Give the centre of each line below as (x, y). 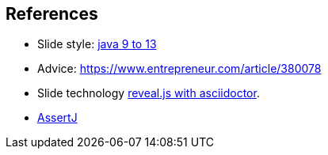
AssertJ (57, 118)
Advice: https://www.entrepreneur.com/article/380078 (179, 69)
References (52, 14)
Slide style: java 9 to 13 (97, 44)
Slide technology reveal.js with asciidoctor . (149, 93)
